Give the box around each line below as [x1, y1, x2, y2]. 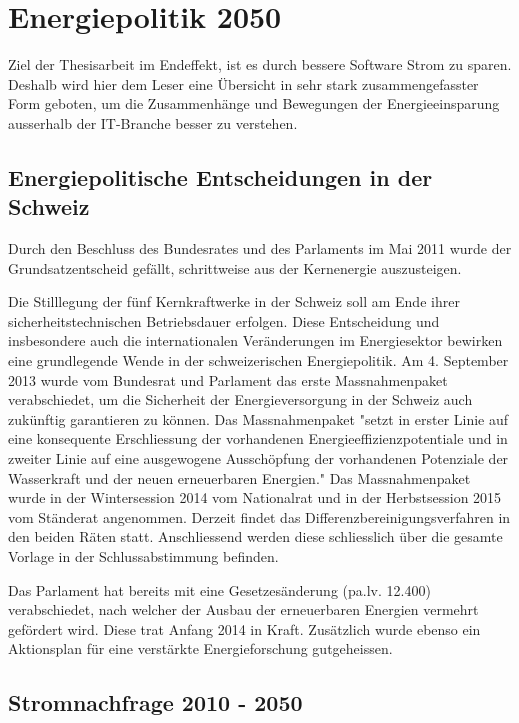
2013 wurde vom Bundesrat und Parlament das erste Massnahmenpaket [8, 369, 448, 390]
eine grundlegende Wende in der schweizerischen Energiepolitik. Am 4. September [8, 350, 509, 371]
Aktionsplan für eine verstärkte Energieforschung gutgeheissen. [8, 638, 393, 659]
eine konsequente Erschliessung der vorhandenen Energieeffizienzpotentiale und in [8, 428, 508, 449]
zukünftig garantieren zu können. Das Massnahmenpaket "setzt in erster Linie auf [8, 408, 509, 429]
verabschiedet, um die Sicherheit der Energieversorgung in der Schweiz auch [8, 389, 473, 410]
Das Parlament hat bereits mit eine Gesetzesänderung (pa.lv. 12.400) [8, 579, 431, 600]
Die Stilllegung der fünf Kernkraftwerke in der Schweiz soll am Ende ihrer [8, 291, 460, 312]
